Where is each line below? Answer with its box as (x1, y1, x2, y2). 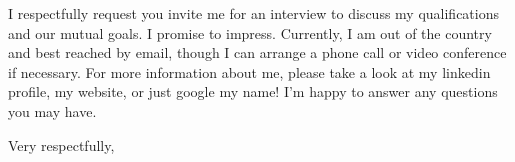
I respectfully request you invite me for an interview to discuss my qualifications (8, 3, 499, 23)
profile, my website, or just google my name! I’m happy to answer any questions (8, 81, 498, 102)
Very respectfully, (8, 134, 115, 155)
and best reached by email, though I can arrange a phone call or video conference (8, 42, 507, 63)
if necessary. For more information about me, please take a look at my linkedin (8, 61, 491, 82)
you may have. (8, 100, 97, 121)
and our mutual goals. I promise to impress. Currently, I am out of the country (8, 22, 492, 43)
